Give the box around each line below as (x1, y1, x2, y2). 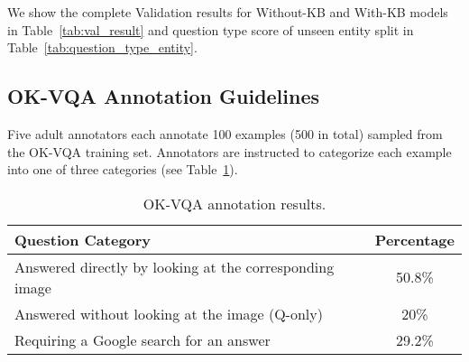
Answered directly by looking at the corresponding (14, 255, 335, 277)
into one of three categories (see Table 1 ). (7, 160, 238, 179)
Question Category (14, 228, 152, 250)
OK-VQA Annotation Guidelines (7, 82, 320, 110)
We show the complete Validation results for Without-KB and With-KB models (7, 3, 448, 21)
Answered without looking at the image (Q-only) (14, 302, 323, 324)
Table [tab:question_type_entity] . (7, 38, 198, 57)
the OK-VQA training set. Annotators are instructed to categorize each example (7, 142, 452, 161)
